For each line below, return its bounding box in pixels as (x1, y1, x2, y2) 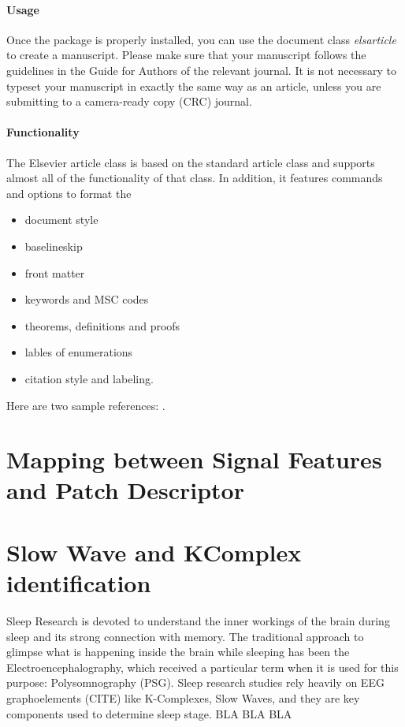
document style (24, 211, 98, 228)
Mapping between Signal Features (6, 443, 382, 475)
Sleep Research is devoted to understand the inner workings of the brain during (6, 612, 390, 628)
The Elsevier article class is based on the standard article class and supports (6, 154, 375, 170)
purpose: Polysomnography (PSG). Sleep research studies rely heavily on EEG (6, 674, 385, 691)
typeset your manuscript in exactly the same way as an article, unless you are (6, 77, 381, 94)
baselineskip (24, 237, 83, 254)
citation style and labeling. (24, 370, 154, 386)
